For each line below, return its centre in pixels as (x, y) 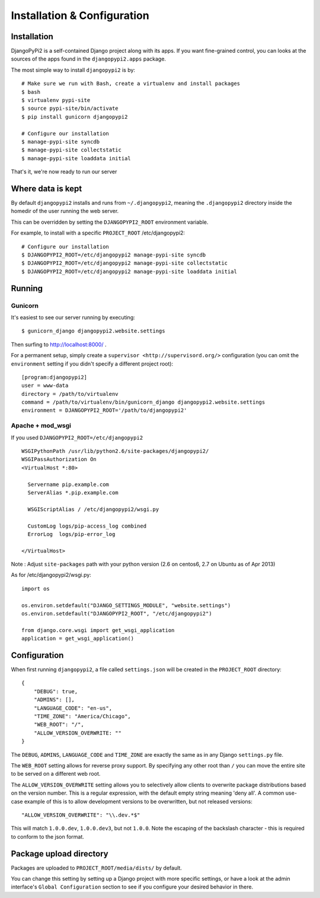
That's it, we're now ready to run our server (64, 172)
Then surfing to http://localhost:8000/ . (59, 344)
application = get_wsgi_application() (78, 639)
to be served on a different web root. (56, 774)
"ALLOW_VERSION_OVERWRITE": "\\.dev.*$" (81, 815)
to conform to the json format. (47, 836)
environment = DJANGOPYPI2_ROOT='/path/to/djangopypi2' (104, 410)
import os (36, 588)
